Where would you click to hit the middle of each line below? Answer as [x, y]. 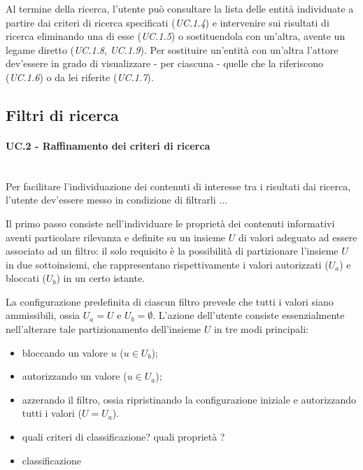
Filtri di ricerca [62, 114]
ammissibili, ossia [43, 315]
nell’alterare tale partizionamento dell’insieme [104, 329]
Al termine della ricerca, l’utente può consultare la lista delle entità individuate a [180, 8]
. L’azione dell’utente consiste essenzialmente [249, 315]
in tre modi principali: [261, 329]
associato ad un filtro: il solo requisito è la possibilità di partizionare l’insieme [172, 251]
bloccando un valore [65, 352]
